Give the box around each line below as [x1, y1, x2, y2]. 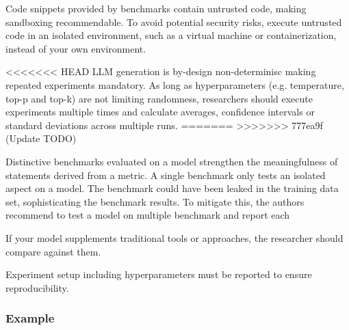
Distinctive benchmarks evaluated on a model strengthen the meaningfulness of [5, 154, 338, 168]
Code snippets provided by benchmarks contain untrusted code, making [5, 1, 307, 15]
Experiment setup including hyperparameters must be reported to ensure [5, 267, 312, 281]
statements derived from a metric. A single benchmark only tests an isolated [5, 167, 326, 182]
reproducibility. [5, 280, 69, 294]
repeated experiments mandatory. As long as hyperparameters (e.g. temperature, [5, 77, 344, 92]
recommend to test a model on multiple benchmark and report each [5, 208, 290, 222]
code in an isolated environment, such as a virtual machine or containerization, [5, 28, 337, 42]
